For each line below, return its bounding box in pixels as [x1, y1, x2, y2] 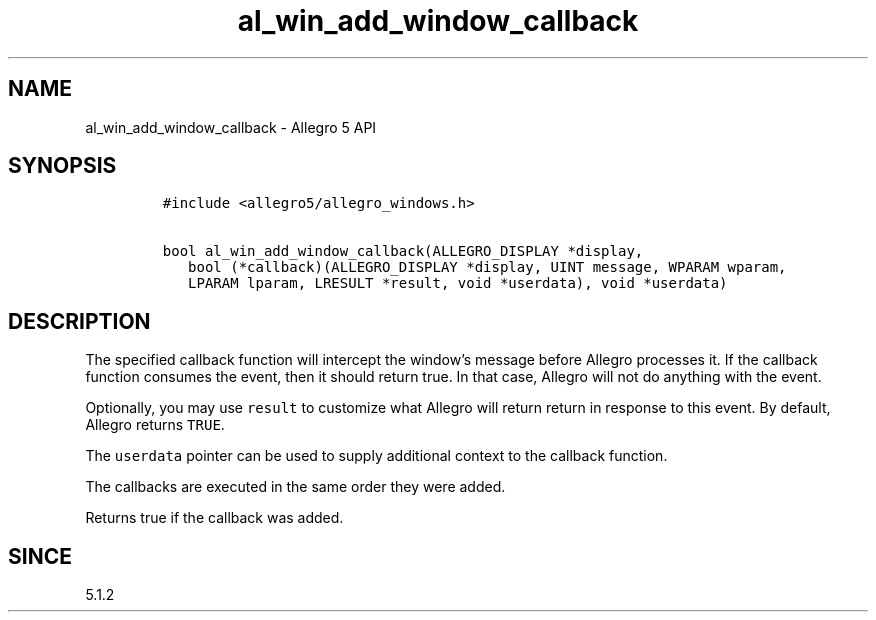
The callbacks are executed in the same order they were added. [85, 478, 506, 496]
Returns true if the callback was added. [85, 509, 344, 527]
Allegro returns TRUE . [85, 416, 225, 434]
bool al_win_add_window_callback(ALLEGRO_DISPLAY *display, [162, 243, 644, 260]
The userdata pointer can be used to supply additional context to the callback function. [85, 447, 668, 465]
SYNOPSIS [8, 153, 117, 179]
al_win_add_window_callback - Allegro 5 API [85, 118, 377, 136]
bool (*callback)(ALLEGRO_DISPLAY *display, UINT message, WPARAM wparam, [188, 259, 787, 276]
